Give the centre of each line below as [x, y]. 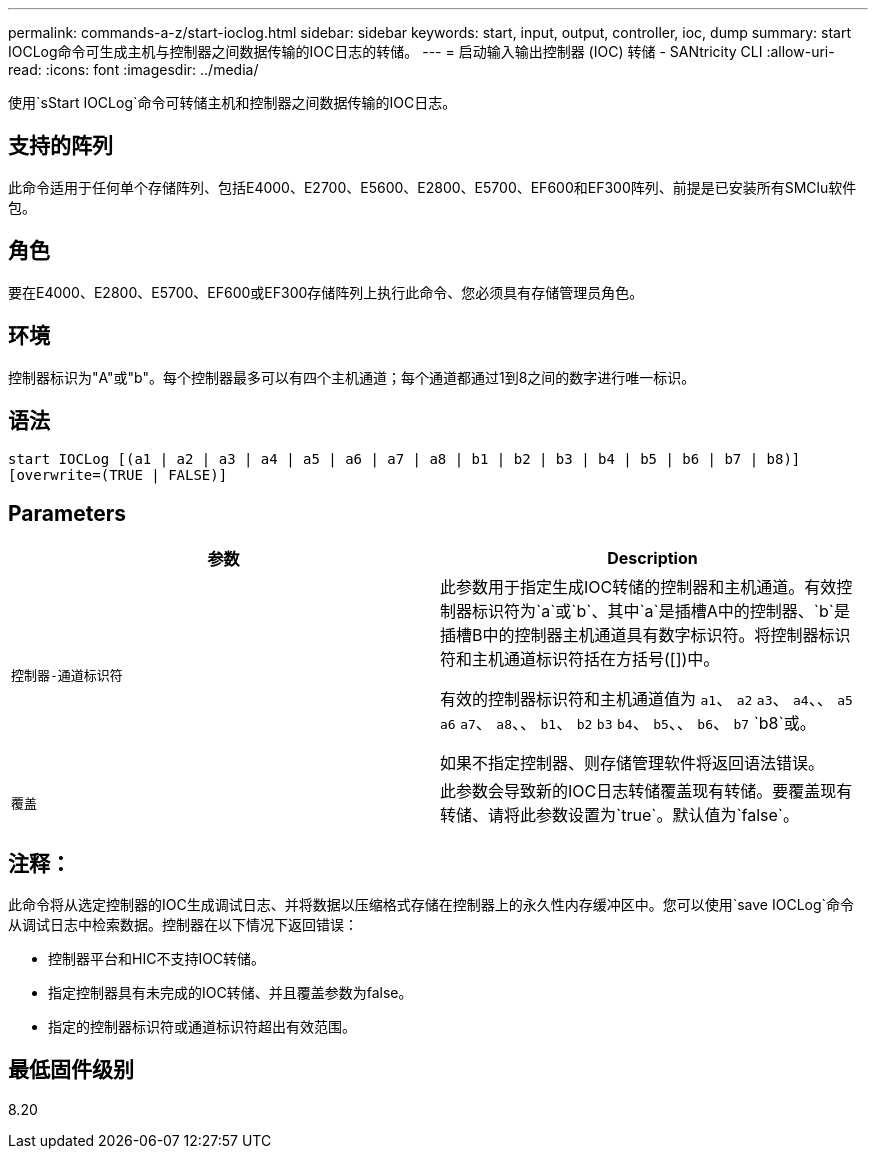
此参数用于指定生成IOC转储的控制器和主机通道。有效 [638, 587]
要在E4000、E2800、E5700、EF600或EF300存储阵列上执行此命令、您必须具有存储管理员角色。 [326, 292]
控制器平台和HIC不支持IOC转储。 [157, 959]
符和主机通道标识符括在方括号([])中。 [580, 659]
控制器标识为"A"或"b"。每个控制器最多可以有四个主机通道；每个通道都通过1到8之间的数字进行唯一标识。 [352, 377]
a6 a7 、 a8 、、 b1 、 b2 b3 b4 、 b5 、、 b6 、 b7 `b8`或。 [628, 723]
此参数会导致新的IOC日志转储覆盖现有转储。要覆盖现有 [646, 791]
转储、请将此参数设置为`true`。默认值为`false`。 [620, 815]
